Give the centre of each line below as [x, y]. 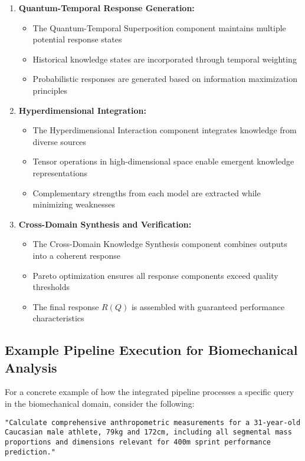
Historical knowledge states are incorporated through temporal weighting [165, 59]
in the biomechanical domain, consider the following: [100, 404]
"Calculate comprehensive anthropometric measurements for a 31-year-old [153, 422]
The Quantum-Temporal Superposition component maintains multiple [159, 27]
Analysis [31, 367]
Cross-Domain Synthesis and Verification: [105, 224]
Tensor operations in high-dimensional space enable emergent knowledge [163, 161]
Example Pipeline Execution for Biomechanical [151, 350]
